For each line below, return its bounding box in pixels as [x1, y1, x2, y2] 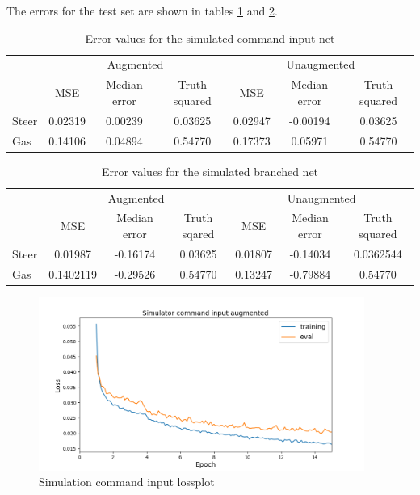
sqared [182, 224, 215, 241]
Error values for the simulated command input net [85, 29, 335, 46]
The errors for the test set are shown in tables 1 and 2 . [6, 2, 278, 19]
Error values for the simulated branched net [101, 162, 319, 179]
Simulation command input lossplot [39, 473, 215, 490]
